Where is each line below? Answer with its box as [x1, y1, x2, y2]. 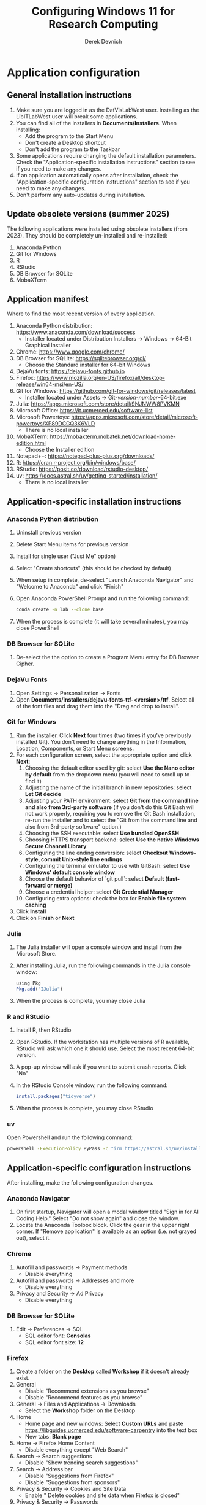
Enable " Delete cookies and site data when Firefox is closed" [24, 1491, 180, 1499]
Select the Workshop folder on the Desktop [24, 1407, 135, 1414]
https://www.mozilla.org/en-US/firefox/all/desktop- [36, 374, 166, 382]
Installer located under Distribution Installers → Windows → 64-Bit [24, 335, 192, 342]
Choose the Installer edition [24, 446, 95, 454]
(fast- [165, 875, 180, 882]
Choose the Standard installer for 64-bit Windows [24, 361, 150, 369]
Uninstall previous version [15, 529, 81, 536]
